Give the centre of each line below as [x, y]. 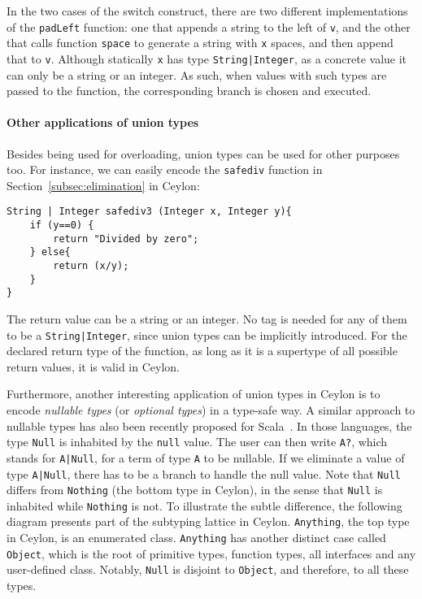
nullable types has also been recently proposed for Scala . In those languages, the [209, 425]
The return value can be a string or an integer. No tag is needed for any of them [207, 318]
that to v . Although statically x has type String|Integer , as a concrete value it [207, 58]
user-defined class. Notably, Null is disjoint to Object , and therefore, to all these [208, 569]
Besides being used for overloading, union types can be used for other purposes [203, 153]
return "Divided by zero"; [126, 239]
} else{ [50, 252]
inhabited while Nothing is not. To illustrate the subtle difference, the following [204, 505]
